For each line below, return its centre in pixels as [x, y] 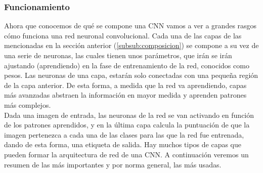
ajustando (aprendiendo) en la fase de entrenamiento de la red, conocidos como [127, 65]
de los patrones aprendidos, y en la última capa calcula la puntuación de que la [127, 125]
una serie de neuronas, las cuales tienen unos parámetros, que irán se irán [118, 55]
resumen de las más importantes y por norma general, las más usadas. [113, 164]
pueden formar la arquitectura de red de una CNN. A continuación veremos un [126, 154]
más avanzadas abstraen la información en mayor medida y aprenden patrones [125, 95]
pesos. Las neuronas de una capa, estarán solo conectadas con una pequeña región [131, 75]
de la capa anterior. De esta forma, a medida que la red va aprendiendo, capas [125, 85]
